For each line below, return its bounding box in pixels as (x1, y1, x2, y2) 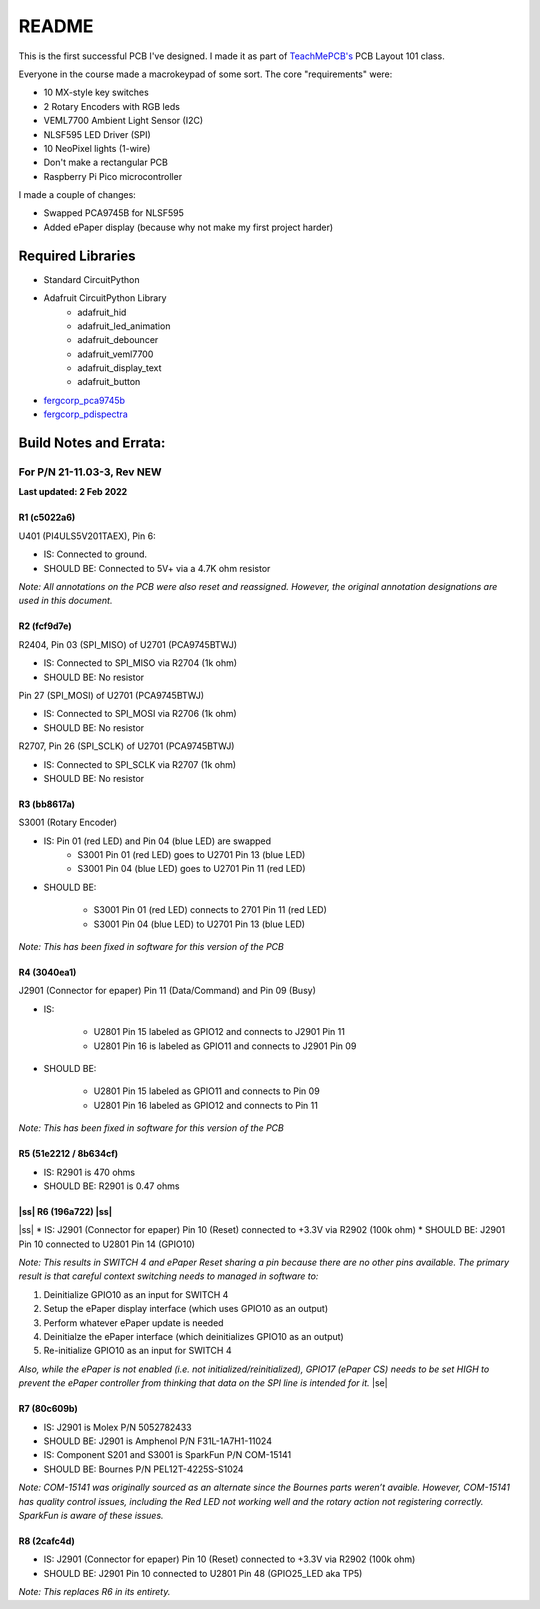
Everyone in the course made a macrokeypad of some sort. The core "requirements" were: (18, 68, 393, 80)
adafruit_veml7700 (77, 348, 154, 360)
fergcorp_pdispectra (43, 408, 129, 420)
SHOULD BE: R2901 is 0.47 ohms (43, 1180, 180, 1192)
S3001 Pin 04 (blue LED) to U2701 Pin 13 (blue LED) (93, 918, 305, 930)
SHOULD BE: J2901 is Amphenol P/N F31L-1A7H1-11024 (43, 1435, 272, 1447)
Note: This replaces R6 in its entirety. (18, 1586, 171, 1598)
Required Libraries (18, 247, 136, 264)
